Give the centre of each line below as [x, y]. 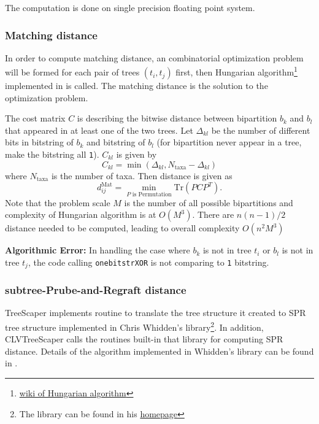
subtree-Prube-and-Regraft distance [96, 290]
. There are [213, 214]
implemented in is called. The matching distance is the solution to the [136, 86]
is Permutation [152, 194]
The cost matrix [35, 118]
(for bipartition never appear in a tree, [229, 142]
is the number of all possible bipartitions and [209, 202]
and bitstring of [116, 142]
